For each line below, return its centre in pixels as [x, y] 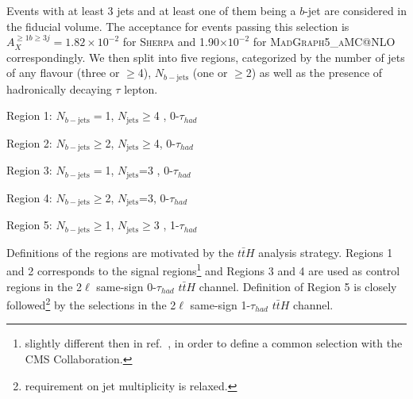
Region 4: [29, 197]
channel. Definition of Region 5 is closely [298, 286]
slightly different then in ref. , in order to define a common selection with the [214, 343]
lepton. [141, 88]
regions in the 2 [44, 286]
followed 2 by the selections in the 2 [91, 303]
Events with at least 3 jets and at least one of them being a [151, 10]
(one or [210, 73]
